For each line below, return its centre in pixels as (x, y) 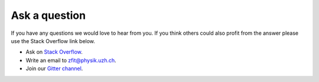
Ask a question (48, 15)
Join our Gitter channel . (54, 68)
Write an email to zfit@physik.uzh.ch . (71, 60)
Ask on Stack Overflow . (54, 52)
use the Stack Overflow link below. (53, 41)
